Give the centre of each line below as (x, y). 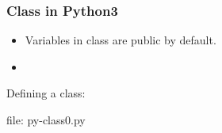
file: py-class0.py (46, 120)
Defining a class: (46, 93)
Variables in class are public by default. (121, 40)
